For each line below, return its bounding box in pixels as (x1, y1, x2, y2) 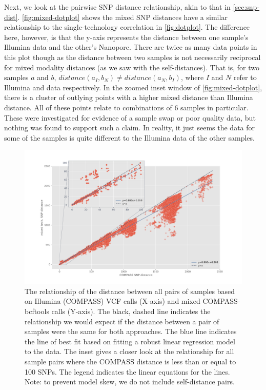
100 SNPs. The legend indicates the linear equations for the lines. (25, 366, 230, 377)
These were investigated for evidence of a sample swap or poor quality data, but (4, 112, 256, 123)
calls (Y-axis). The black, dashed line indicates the (51, 305, 211, 316)
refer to (233, 72, 257, 83)
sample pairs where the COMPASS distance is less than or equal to (25, 356, 236, 366)
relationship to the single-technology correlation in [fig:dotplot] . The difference (4, 22, 250, 32)
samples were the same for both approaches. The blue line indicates (25, 326, 237, 337)
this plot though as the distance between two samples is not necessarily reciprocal (4, 51, 261, 62)
